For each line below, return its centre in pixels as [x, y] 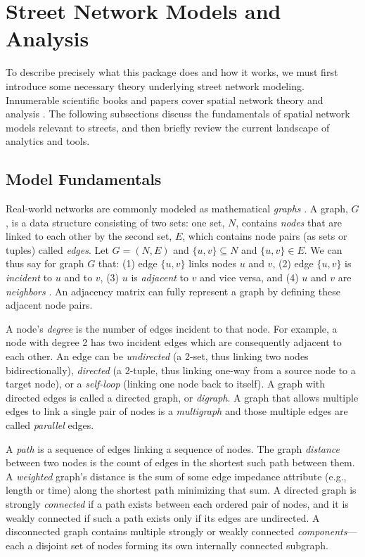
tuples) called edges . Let [57, 249]
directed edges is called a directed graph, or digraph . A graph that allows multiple [182, 397]
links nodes [213, 263]
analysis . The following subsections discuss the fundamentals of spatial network [178, 114]
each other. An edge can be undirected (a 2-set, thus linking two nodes [157, 356]
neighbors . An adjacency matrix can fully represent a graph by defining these [173, 291]
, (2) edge [293, 263]
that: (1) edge [128, 263]
